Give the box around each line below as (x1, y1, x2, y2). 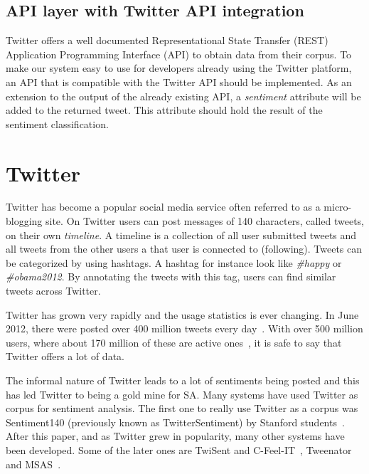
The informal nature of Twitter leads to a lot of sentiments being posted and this (6, 373, 360, 388)
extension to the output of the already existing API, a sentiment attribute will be (6, 88, 361, 103)
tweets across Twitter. (6, 283, 101, 298)
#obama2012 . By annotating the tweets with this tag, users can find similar (6, 269, 336, 284)
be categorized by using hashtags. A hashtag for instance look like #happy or (6, 255, 342, 270)
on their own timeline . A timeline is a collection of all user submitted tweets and (6, 227, 357, 242)
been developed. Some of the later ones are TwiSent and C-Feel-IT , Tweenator (6, 442, 352, 457)
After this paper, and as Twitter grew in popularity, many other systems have (6, 428, 345, 443)
